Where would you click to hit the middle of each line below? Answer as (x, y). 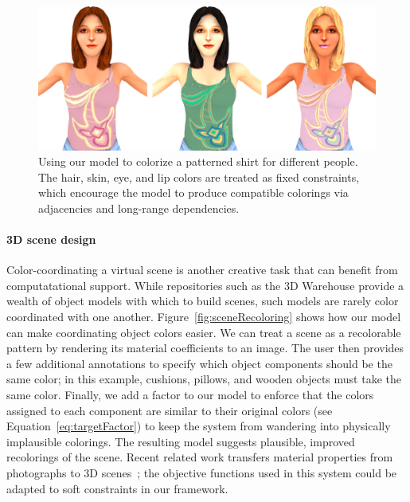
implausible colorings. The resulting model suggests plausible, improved (181, 441)
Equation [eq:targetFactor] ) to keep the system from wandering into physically (199, 426)
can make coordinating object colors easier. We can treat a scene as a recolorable (204, 332)
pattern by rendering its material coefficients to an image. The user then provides (205, 348)
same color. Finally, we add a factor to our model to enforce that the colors (190, 395)
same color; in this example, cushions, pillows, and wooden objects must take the (204, 379)
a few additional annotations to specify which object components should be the (199, 363)
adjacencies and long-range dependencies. (139, 208)
